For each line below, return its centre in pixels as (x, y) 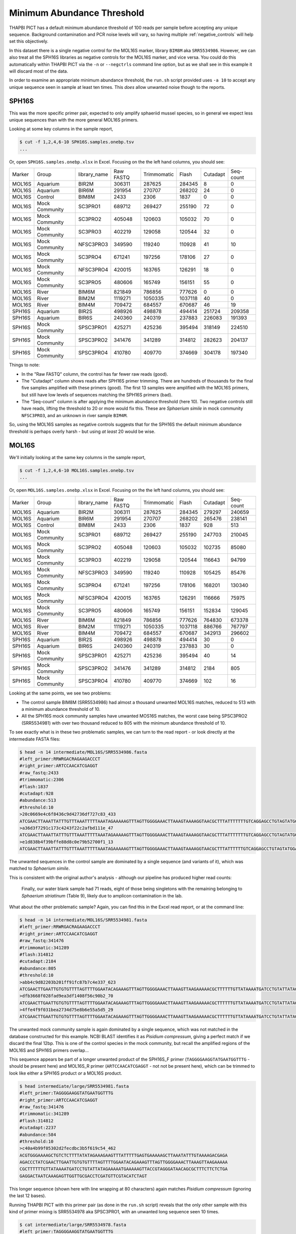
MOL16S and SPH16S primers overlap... (49, 1050)
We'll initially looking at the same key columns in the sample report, (77, 457)
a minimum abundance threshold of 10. (61, 709)
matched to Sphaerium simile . (39, 868)
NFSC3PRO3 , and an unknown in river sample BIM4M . (74, 415)
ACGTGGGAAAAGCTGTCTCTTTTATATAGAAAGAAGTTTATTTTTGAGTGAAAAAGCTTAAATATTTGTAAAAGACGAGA (124, 1155)
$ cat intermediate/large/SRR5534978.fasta (73, 1225)
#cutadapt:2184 (38, 962)
